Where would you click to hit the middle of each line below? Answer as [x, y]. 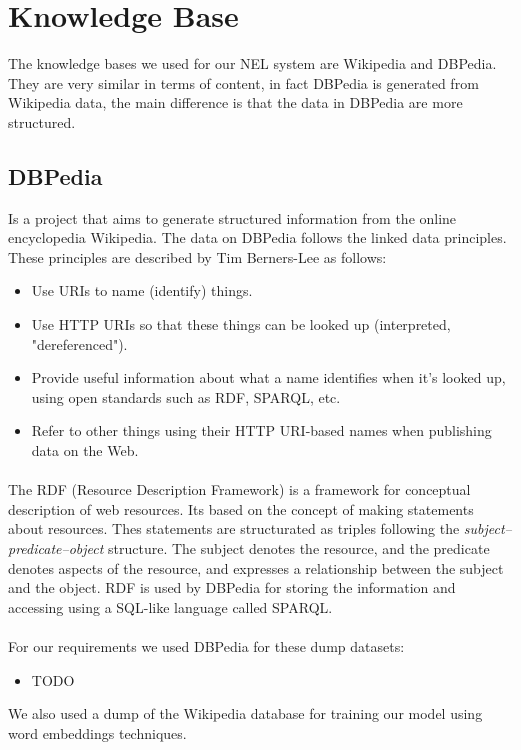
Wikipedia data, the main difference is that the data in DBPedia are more [235, 102]
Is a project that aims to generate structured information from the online [232, 217]
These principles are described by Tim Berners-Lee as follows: [197, 256]
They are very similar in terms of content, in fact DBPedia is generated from [243, 82]
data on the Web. [85, 450]
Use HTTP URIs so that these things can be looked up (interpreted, [241, 324]
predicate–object [56, 548]
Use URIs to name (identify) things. [142, 290]
